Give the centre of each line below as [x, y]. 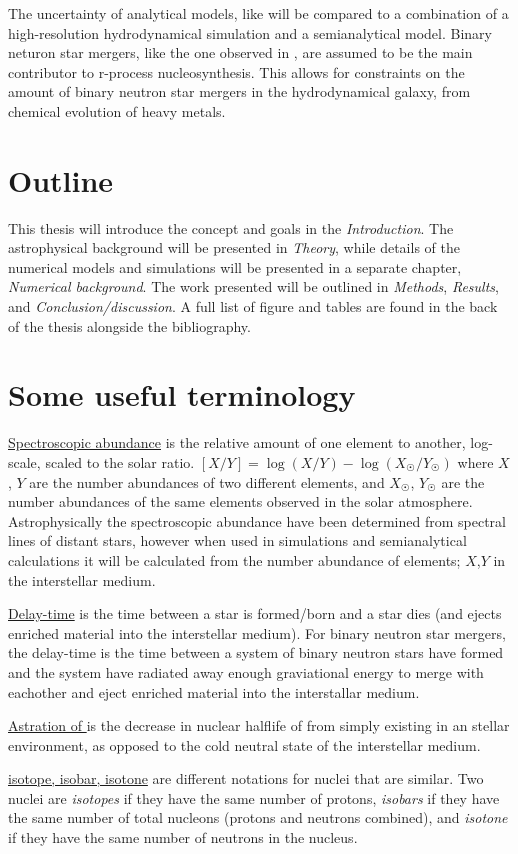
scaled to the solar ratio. [120, 461]
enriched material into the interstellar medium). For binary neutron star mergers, [257, 632]
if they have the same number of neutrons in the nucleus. [183, 837]
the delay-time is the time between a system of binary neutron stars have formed [256, 652]
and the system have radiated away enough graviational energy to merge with [246, 671]
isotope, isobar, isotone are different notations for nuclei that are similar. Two [246, 778]
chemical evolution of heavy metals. [117, 110]
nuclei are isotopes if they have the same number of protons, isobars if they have [254, 797]
